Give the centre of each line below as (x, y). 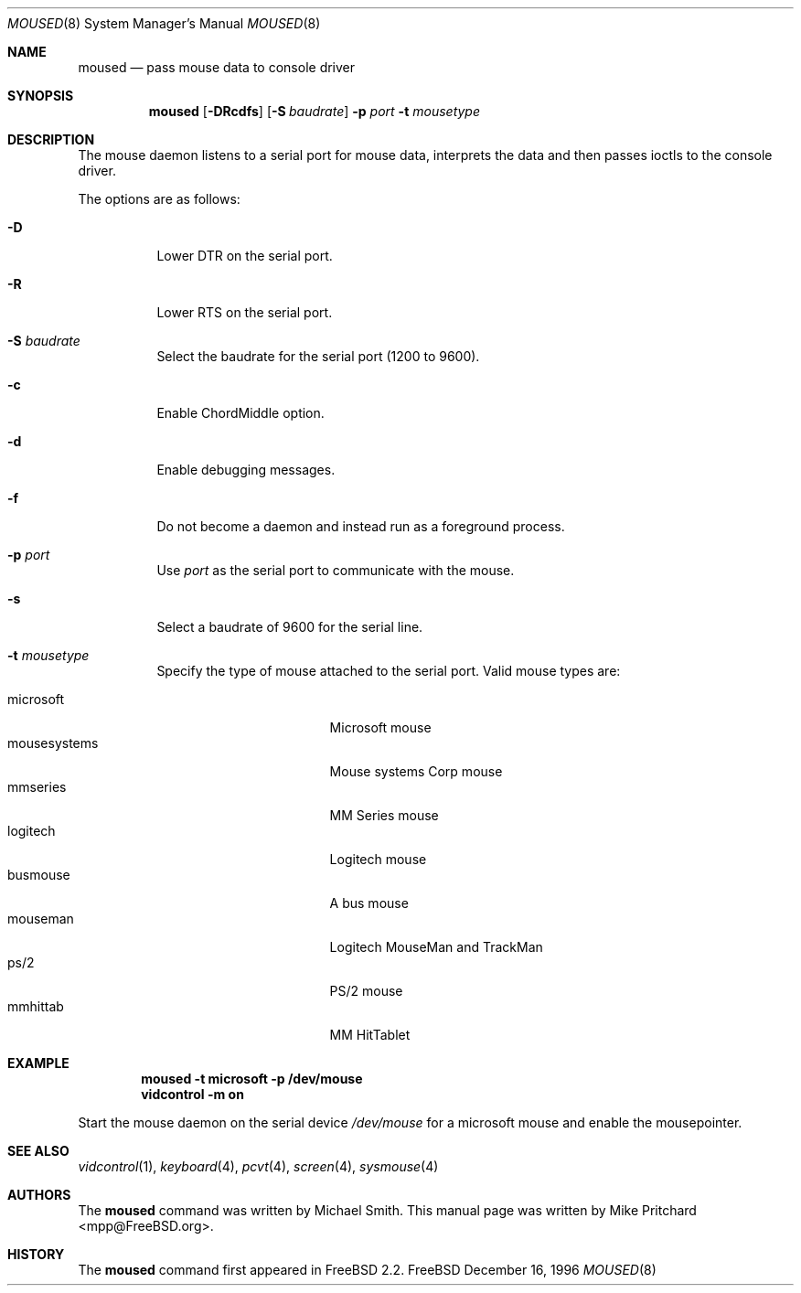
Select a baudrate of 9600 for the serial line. (290, 627)
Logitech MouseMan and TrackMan (436, 947)
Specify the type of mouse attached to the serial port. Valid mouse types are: (389, 671)
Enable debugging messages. (246, 470)
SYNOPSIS (41, 96)
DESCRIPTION (51, 139)
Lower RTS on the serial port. (245, 312)
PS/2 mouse (366, 991)
